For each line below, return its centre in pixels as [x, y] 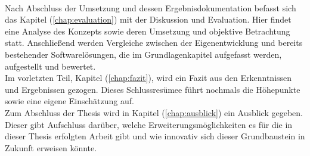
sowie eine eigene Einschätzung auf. [69, 101]
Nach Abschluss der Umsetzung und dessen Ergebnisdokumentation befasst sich [151, 7]
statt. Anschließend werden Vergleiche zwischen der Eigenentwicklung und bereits [154, 43]
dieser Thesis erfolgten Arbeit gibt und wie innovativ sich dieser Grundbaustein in [155, 136]
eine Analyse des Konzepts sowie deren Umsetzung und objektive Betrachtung [148, 31]
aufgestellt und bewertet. [50, 66]
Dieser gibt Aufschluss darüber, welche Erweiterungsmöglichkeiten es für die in [149, 124]
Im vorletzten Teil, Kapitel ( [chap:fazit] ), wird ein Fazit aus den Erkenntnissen [148, 78]
